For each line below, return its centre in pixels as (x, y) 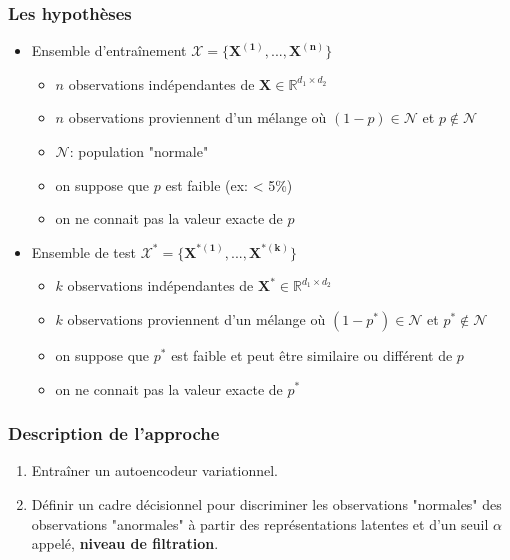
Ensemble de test (83, 251)
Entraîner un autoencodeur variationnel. (154, 470)
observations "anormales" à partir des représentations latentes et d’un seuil (260, 523)
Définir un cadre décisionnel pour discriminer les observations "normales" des (266, 503)
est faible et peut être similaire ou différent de (312, 354)
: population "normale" (139, 151)
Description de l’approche (114, 433)
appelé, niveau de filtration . (125, 543)
